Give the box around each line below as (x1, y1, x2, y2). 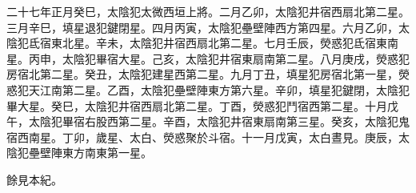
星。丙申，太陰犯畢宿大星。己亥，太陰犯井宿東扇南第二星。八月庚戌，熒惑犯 (6, 50, 410, 66)
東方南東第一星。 (62, 144, 152, 161)
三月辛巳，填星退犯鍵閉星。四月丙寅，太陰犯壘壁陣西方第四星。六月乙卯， (6, 18, 398, 35)
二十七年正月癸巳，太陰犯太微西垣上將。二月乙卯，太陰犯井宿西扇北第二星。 (6, 3, 410, 19)
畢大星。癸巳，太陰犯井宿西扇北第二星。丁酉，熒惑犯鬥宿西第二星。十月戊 (6, 97, 398, 114)
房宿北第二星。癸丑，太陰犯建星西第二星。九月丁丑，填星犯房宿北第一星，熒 (6, 66, 410, 82)
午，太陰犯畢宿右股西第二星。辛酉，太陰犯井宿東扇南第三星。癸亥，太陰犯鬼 (6, 113, 410, 130)
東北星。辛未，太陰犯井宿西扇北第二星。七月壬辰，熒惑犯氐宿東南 (50, 34, 398, 51)
